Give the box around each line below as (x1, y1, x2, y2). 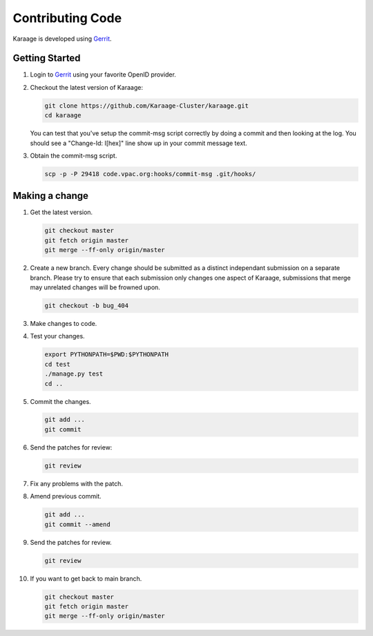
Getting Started (12, 52, 81, 64)
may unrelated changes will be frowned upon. (30, 283, 160, 291)
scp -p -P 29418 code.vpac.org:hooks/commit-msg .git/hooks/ (44, 170, 256, 177)
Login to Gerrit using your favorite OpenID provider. (30, 70, 176, 79)
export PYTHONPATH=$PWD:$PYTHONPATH (44, 351, 169, 358)
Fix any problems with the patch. (30, 479, 124, 488)
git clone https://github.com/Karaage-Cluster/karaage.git (44, 102, 249, 110)
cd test (44, 360, 70, 368)
